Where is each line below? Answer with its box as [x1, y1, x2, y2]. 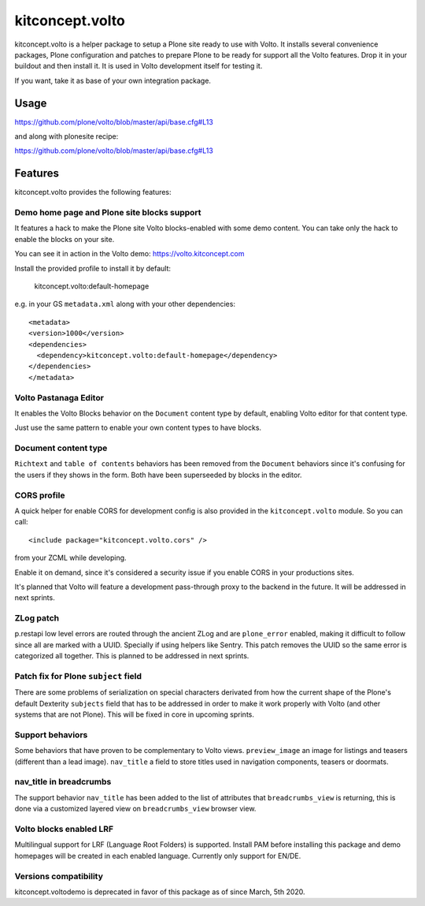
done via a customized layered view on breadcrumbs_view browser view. [14, 804, 257, 814]
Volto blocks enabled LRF [14, 823, 114, 834]
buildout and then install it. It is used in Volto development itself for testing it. [14, 62, 263, 71]
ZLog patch [14, 613, 59, 624]
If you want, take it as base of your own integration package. [14, 76, 212, 85]
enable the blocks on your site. [14, 234, 115, 244]
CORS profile [14, 490, 65, 501]
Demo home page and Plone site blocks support [14, 207, 201, 218]
